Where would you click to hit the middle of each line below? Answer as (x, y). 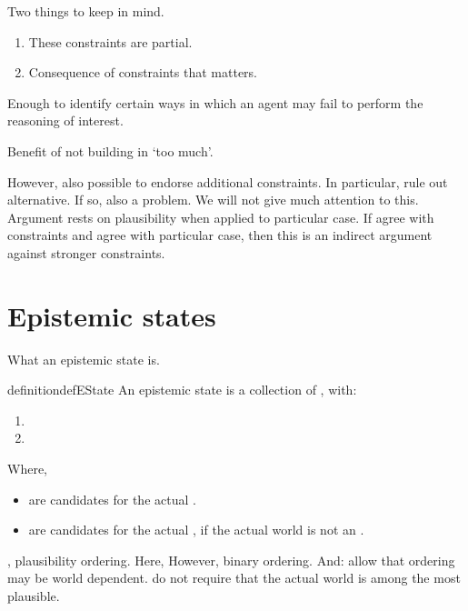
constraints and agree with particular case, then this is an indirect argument (220, 235)
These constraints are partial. (110, 41)
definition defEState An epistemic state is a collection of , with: (182, 390)
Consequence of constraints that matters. (143, 72)
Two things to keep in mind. (86, 11)
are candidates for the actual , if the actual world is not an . (196, 530)
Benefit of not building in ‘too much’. (110, 150)
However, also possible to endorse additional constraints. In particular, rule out (228, 181)
